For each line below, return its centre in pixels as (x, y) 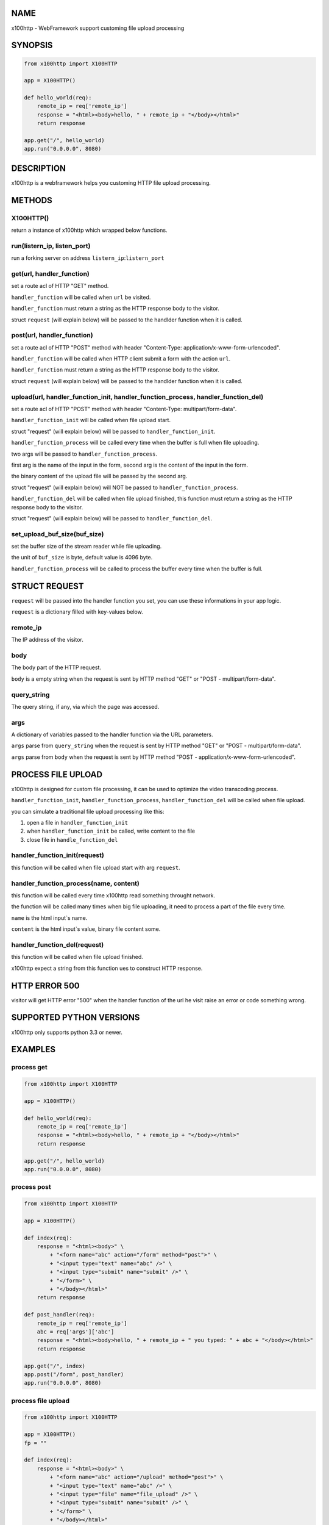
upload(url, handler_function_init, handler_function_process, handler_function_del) (137, 396)
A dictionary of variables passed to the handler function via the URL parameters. (112, 734)
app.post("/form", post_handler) (74, 1374)
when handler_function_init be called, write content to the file (111, 831)
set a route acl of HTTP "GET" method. (60, 286)
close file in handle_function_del (72, 839)
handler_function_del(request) (58, 944)
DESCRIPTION (39, 168)
